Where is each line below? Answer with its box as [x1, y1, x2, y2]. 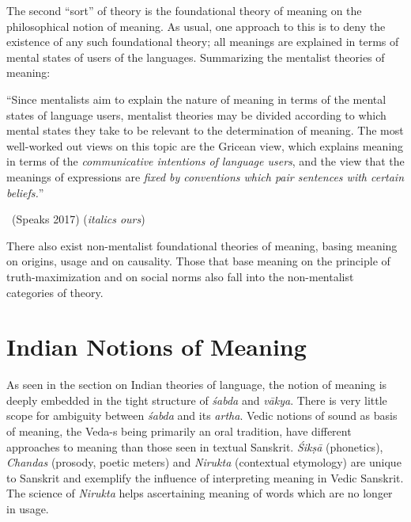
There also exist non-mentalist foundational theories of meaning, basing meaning [6, 237, 398, 253]
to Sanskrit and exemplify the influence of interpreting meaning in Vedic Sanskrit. [6, 469, 404, 486]
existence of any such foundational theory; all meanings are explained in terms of [6, 33, 399, 50]
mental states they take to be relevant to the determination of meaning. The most [6, 122, 404, 139]
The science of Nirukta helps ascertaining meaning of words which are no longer [6, 485, 393, 501]
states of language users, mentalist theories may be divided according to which [6, 106, 386, 123]
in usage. [6, 500, 49, 516]
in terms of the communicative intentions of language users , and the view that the [6, 153, 405, 170]
